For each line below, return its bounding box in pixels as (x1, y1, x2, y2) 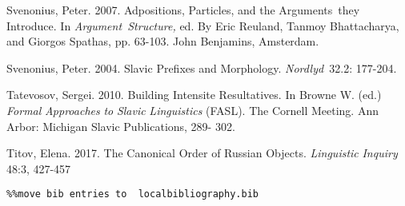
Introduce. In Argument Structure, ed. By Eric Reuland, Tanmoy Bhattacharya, (6, 17, 399, 34)
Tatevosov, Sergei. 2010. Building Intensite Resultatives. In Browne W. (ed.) (6, 86, 382, 103)
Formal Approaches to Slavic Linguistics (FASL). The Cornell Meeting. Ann (6, 101, 379, 118)
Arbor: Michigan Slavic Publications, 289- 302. (6, 117, 235, 134)
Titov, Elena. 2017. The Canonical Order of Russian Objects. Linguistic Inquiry (6, 145, 398, 161)
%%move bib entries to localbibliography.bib (6, 188, 259, 200)
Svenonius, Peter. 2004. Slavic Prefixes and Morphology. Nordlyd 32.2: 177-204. (6, 59, 397, 76)
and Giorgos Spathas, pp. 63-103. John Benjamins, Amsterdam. (6, 33, 319, 50)
